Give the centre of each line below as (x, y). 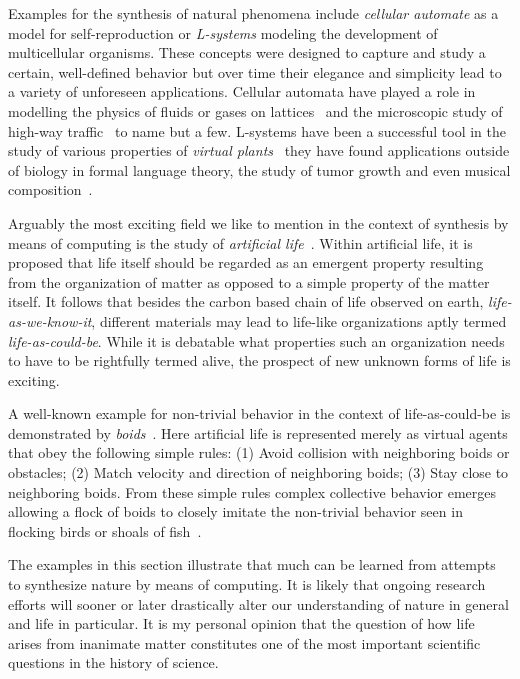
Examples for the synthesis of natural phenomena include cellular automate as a (253, 13)
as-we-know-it (50, 320)
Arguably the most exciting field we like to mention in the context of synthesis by (258, 222)
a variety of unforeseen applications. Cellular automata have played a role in (242, 91)
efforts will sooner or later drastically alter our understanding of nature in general (258, 603)
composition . (50, 189)
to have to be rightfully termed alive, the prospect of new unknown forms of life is (259, 360)
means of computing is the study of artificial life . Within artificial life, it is (240, 242)
